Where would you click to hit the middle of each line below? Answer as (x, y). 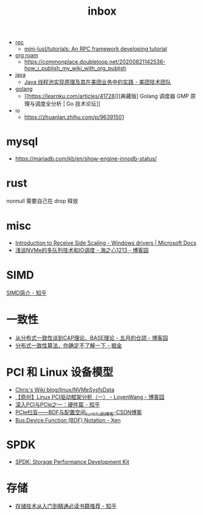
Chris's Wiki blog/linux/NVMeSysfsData (65, 389)
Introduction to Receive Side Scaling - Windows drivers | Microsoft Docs (105, 243)
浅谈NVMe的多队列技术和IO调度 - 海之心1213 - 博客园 (82, 250)
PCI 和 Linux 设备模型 (60, 373)
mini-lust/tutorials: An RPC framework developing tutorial (95, 49)
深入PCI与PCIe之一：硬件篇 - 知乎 (57, 405)
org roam (26, 56)
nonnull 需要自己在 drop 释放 (42, 201)
